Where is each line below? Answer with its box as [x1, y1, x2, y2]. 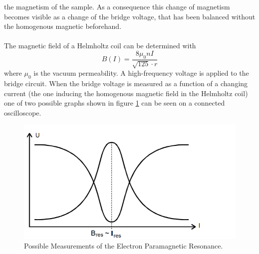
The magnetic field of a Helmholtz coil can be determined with [4, 40, 196, 51]
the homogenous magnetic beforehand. [4, 21, 122, 31]
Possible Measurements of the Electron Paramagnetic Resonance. [24, 241, 223, 251]
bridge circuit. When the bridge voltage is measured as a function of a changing [4, 78, 248, 88]
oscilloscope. [4, 107, 41, 118]
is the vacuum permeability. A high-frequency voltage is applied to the [33, 68, 249, 78]
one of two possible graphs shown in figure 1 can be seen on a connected [4, 98, 225, 108]
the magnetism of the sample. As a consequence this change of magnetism [4, 1, 230, 11]
